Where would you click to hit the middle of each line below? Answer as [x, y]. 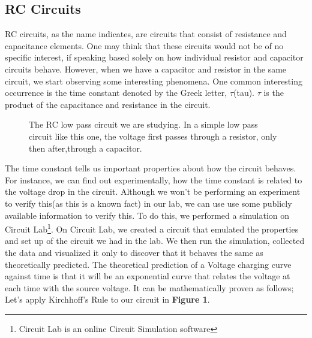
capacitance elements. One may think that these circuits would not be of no [144, 45]
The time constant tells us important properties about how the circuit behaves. [151, 168]
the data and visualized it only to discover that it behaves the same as [134, 252]
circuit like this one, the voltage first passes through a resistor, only [153, 136]
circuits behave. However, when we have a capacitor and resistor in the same [146, 69]
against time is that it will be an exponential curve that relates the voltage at [148, 276]
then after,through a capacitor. [85, 148]
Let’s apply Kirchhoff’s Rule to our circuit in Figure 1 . [107, 299]
